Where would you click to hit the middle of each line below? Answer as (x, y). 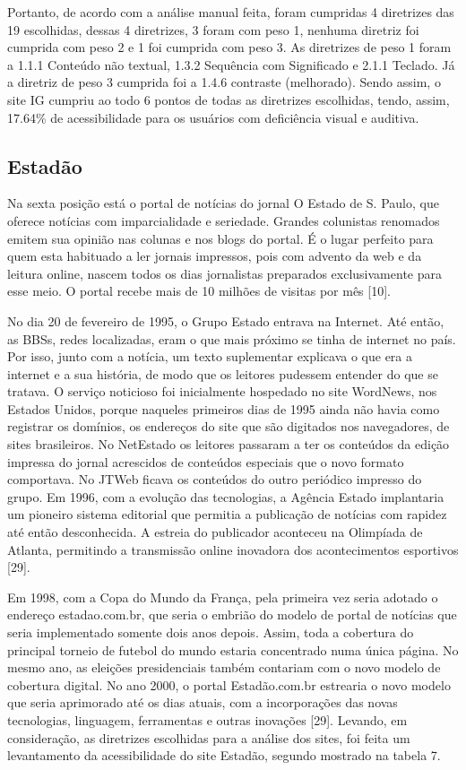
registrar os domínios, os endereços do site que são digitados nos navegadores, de (229, 426)
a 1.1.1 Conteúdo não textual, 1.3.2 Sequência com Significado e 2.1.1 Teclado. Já (231, 64)
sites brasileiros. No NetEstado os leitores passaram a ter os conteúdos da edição (229, 444)
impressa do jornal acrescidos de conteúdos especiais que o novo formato (206, 461)
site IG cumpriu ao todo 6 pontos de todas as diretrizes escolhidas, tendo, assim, (229, 99)
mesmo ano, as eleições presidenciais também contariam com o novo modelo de (224, 667)
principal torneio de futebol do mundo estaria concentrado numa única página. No (233, 649)
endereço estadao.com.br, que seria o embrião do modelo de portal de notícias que (232, 614)
